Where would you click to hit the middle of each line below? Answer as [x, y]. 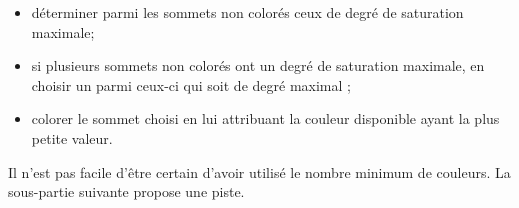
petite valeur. [72, 137]
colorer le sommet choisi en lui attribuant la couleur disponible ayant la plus [265, 118]
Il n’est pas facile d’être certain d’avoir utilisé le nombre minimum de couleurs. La [259, 171]
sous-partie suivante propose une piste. [126, 191]
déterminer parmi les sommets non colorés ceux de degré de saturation [247, 12]
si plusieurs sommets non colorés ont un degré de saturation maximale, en [258, 65]
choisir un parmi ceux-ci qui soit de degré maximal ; [191, 84]
